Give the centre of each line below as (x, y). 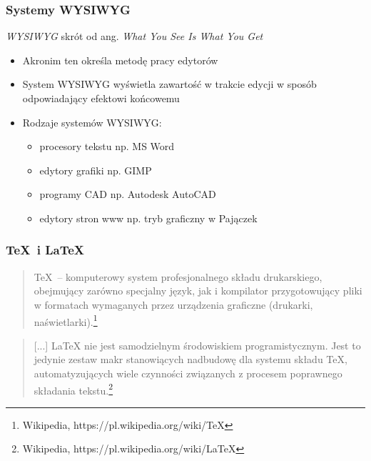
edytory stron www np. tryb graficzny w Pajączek (148, 218)
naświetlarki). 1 (66, 320)
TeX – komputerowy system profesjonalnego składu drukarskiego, (178, 276)
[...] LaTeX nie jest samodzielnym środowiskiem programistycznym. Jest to (197, 345)
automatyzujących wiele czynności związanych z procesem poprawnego (188, 373)
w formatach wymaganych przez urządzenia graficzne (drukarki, (173, 304)
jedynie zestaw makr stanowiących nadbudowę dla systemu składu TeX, (190, 359)
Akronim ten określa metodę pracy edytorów (120, 60)
